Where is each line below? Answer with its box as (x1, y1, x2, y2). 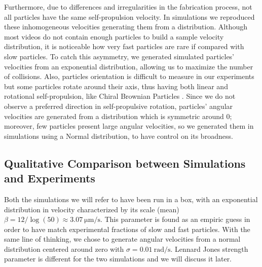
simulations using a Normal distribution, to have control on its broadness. (4, 130, 233, 141)
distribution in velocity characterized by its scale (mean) (4, 204, 179, 214)
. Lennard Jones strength (170, 243, 248, 254)
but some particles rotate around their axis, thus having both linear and (4, 81, 228, 91)
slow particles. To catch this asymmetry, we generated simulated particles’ (4, 51, 235, 61)
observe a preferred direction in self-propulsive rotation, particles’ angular (4, 100, 233, 111)
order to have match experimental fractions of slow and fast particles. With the (4, 223, 250, 234)
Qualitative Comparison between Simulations (4, 155, 246, 171)
